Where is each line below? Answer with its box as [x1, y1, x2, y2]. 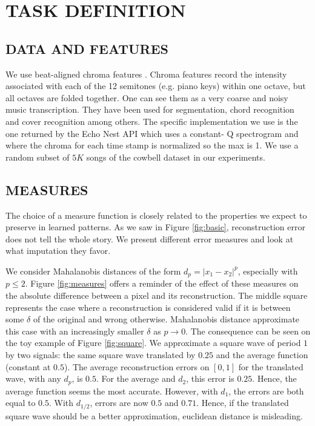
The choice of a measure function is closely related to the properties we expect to [5, 208, 307, 221]
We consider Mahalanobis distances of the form [5, 264, 181, 277]
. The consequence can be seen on [185, 324, 311, 337]
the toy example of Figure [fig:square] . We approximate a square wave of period [5, 336, 301, 349]
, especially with [237, 264, 298, 277]
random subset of [5, 150, 70, 163]
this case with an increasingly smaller [5, 324, 144, 337]
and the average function [216, 348, 308, 361]
